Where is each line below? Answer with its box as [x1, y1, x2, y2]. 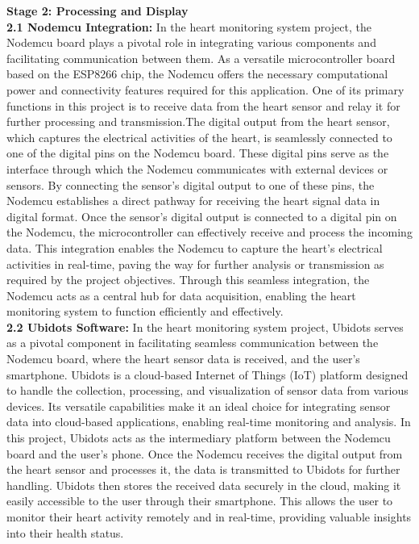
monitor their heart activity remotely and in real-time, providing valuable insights [6, 508, 412, 525]
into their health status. [6, 524, 124, 541]
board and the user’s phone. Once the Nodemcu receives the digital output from [6, 445, 403, 462]
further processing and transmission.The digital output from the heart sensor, [6, 113, 390, 130]
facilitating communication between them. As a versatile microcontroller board [6, 49, 396, 66]
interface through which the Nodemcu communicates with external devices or [6, 160, 388, 177]
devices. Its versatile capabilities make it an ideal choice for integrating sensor [6, 397, 391, 414]
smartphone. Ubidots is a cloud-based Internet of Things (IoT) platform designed [6, 366, 409, 383]
